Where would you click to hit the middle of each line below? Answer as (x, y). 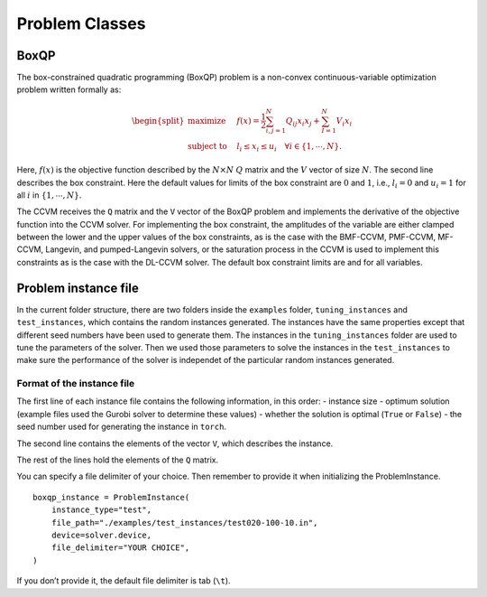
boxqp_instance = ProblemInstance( (111, 497)
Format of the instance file (76, 384)
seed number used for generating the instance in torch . (122, 427)
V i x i (344, 122)
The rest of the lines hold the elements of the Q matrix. (118, 460)
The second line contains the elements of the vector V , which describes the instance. (175, 443)
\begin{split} (158, 121)
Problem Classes (81, 23)
